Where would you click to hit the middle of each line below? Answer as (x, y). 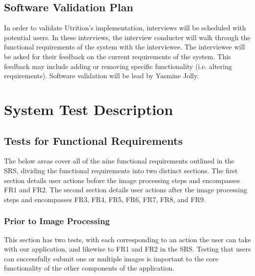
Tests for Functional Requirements (93, 140)
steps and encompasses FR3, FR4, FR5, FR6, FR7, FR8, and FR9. (105, 199)
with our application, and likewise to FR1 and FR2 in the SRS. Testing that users (127, 249)
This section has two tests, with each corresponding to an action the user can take (127, 239)
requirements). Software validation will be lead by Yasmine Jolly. (102, 76)
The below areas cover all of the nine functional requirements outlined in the (119, 161)
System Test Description (89, 109)
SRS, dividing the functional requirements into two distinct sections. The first (121, 170)
